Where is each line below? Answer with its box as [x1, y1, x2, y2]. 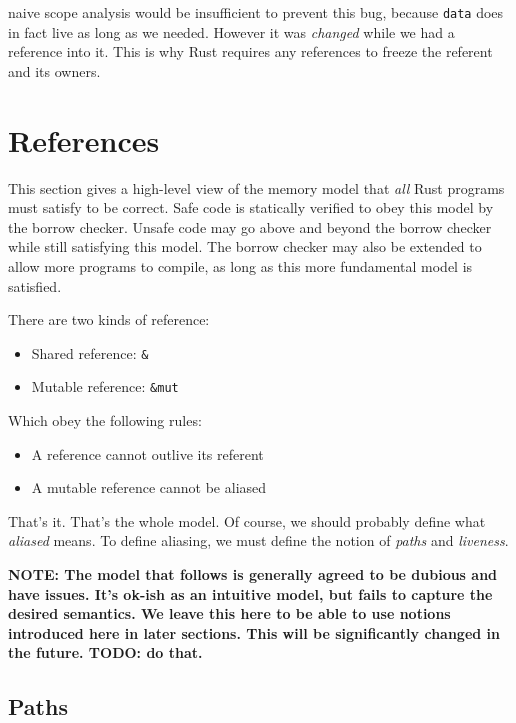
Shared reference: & [31, 342, 149, 363]
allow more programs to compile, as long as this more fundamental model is [8, 255, 473, 276]
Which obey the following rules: [8, 410, 202, 431]
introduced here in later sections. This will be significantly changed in [8, 622, 501, 643]
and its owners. [8, 60, 101, 81]
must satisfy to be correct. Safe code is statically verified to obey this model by [8, 197, 494, 218]
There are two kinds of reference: [8, 309, 210, 330]
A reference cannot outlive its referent [31, 443, 264, 464]
